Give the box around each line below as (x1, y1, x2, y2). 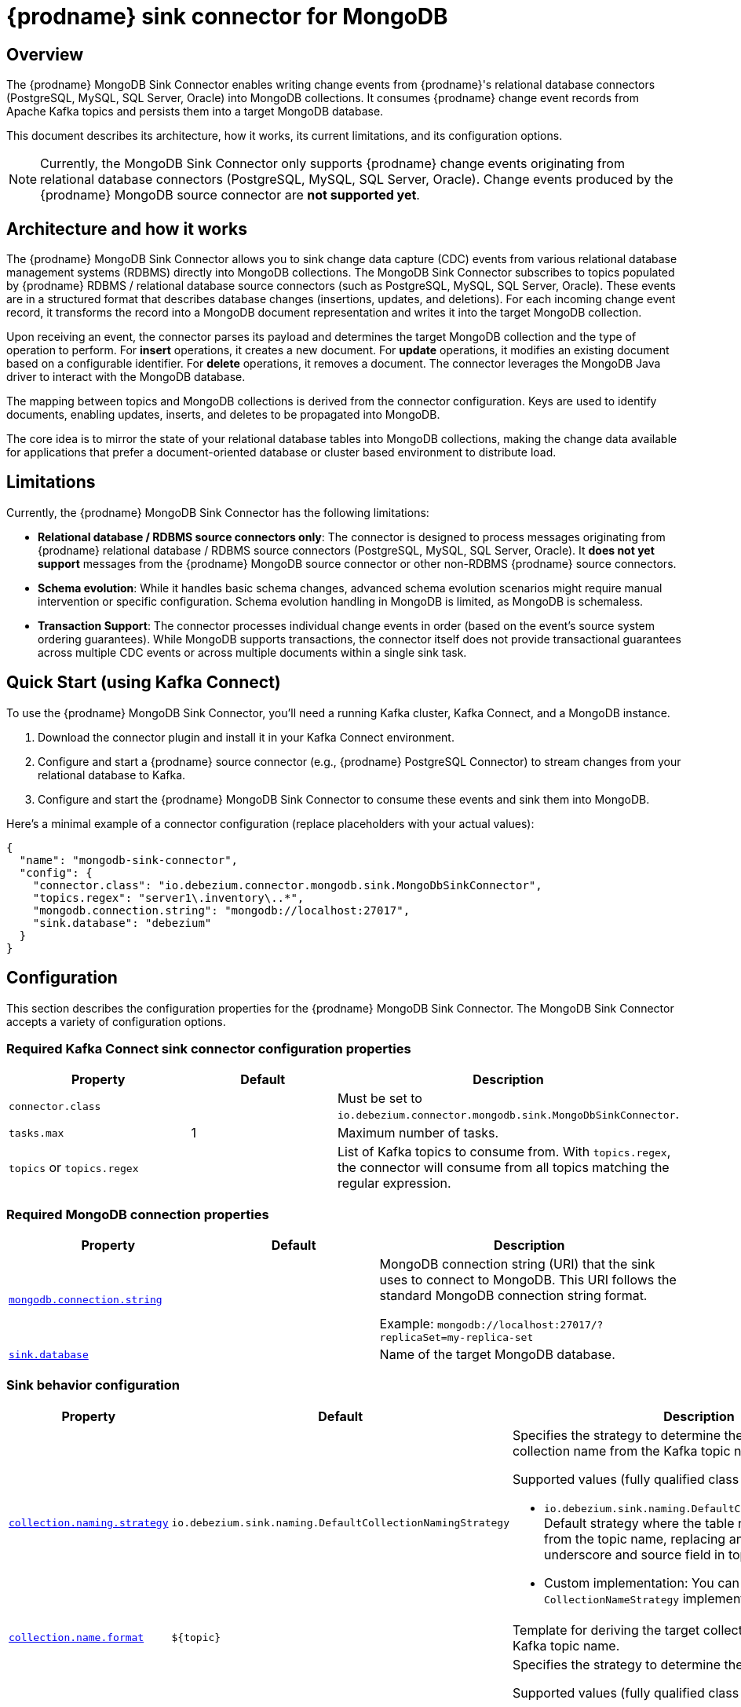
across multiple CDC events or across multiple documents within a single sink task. (38, 645, 467, 659)
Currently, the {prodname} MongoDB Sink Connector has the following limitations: (6, 505, 429, 519)
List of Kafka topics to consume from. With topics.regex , (337, 1144, 671, 1160)
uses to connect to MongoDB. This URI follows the (379, 1272, 677, 1288)
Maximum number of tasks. (337, 1125, 499, 1141)
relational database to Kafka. (38, 767, 186, 782)
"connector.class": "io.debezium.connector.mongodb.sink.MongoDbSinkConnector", (32, 878, 542, 892)
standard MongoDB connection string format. (379, 1288, 648, 1304)
